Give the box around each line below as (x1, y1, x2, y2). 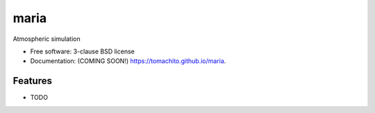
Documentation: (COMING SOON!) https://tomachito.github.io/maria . (30, 57, 226, 65)
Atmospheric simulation (12, 35, 81, 43)
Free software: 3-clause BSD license (30, 47, 135, 55)
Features (12, 75, 52, 87)
